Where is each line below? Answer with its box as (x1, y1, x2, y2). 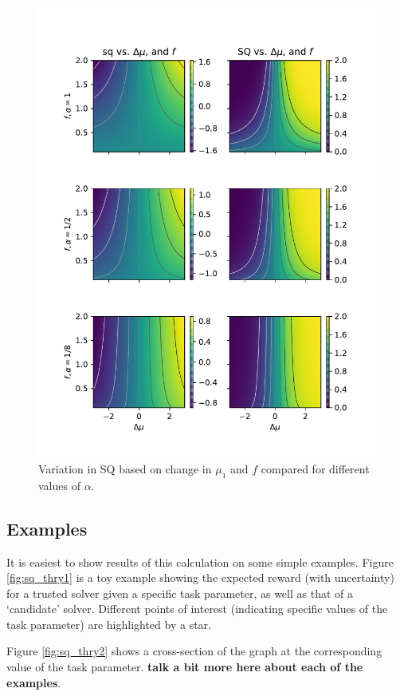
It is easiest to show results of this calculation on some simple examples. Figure (6, 553, 394, 570)
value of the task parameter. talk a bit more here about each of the (6, 658, 363, 675)
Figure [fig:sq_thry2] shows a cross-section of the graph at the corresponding (6, 643, 382, 659)
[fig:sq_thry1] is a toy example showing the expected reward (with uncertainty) (6, 569, 394, 586)
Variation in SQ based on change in (38, 460, 212, 477)
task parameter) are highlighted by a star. (6, 615, 211, 632)
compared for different (261, 460, 370, 477)
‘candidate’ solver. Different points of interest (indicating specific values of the (6, 600, 388, 617)
